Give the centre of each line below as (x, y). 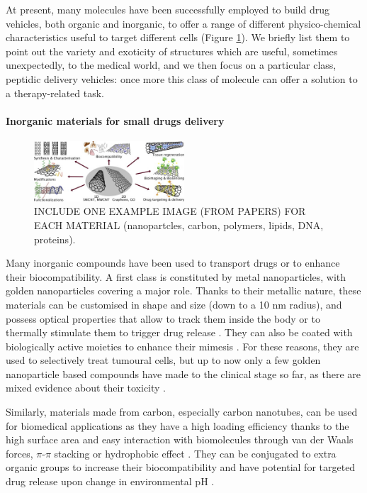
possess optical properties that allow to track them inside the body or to (163, 318)
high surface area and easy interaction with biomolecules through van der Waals (180, 439)
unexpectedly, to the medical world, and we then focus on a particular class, (171, 65)
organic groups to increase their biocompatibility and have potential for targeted (181, 467)
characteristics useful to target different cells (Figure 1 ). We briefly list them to (178, 37)
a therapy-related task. (55, 93)
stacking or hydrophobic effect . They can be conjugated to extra (195, 453)
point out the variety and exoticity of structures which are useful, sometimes (172, 51)
